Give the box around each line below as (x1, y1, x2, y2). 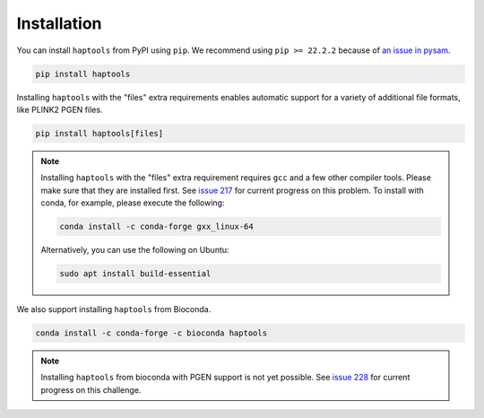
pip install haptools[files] (35, 128, 164, 138)
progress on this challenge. (40, 384, 142, 395)
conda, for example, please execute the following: (40, 197, 225, 208)
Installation (16, 13, 102, 33)
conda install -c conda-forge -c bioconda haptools (35, 327, 268, 338)
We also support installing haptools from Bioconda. (16, 303, 212, 314)
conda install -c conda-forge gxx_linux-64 (59, 222, 255, 232)
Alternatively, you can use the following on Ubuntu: (40, 245, 229, 256)
